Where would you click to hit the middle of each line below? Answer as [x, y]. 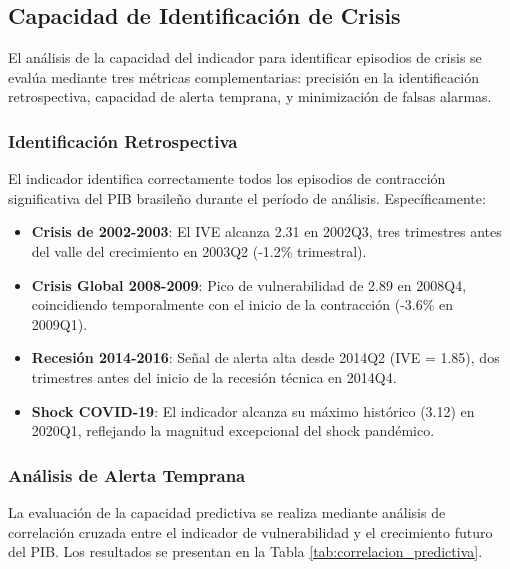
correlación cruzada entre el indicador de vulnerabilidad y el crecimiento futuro [250, 531]
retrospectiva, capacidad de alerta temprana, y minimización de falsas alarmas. [250, 96]
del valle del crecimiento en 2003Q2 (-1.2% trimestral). [199, 250]
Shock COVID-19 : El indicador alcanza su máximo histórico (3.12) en [253, 410]
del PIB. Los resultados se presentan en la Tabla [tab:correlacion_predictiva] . [245, 551]
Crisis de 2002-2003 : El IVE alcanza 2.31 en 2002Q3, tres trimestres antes [266, 231]
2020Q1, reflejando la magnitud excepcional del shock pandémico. [233, 430]
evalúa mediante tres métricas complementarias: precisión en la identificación [243, 76]
